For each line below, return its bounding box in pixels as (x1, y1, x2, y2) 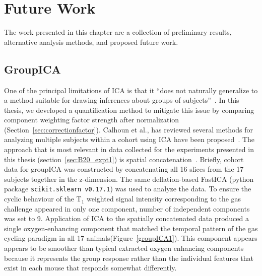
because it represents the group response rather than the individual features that (4, 252, 254, 263)
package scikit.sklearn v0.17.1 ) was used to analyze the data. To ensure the (4, 183, 251, 194)
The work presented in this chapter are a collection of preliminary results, (4, 27, 232, 37)
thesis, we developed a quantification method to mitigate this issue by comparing (4, 104, 254, 115)
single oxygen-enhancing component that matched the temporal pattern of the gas (4, 223, 258, 233)
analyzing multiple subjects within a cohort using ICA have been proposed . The (4, 134, 255, 145)
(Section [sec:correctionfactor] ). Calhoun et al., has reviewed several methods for (4, 124, 253, 134)
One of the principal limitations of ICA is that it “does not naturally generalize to (4, 85, 258, 95)
